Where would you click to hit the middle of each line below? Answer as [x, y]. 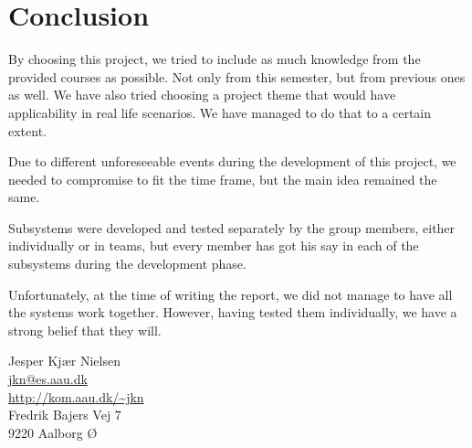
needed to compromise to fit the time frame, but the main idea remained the [223, 179]
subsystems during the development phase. [127, 264]
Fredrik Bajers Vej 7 [65, 415]
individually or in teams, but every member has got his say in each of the [214, 245]
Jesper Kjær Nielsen [64, 361]
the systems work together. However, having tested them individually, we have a [233, 312]
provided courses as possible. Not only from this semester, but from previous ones [237, 76]
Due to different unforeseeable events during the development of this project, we [232, 161]
